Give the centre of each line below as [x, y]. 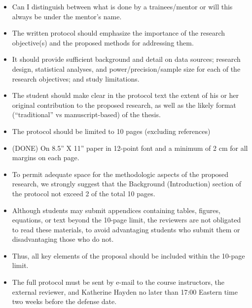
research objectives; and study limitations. [76, 78]
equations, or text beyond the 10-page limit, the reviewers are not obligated [126, 220]
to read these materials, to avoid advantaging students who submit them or [126, 229]
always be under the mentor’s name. [67, 16]
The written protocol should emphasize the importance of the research [119, 33]
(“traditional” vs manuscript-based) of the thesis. [86, 114]
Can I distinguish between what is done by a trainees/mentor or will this [122, 6]
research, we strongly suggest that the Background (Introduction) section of [127, 184]
